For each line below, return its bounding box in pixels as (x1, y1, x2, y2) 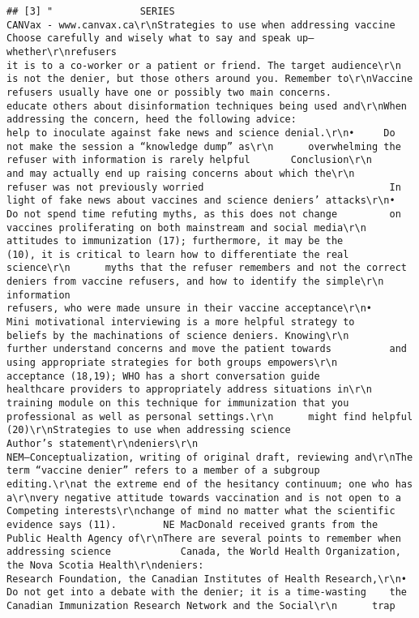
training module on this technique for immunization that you (6, 397, 349, 410)
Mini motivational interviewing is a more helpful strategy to (6, 316, 355, 328)
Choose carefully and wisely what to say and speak (6, 32, 291, 45)
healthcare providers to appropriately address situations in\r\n (6, 384, 373, 396)
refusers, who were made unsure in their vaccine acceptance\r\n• (6, 303, 373, 315)
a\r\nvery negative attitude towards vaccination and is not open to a (6, 491, 401, 504)
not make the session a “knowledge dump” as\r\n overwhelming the (6, 140, 401, 152)
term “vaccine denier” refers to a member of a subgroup (6, 465, 320, 477)
